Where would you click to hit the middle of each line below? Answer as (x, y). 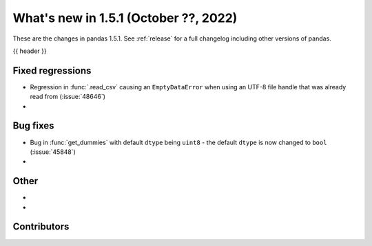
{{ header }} (30, 51)
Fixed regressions (52, 70)
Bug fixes (33, 126)
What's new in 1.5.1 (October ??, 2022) (125, 18)
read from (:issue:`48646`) (68, 97)
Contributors (41, 227)
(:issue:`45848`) (53, 152)
